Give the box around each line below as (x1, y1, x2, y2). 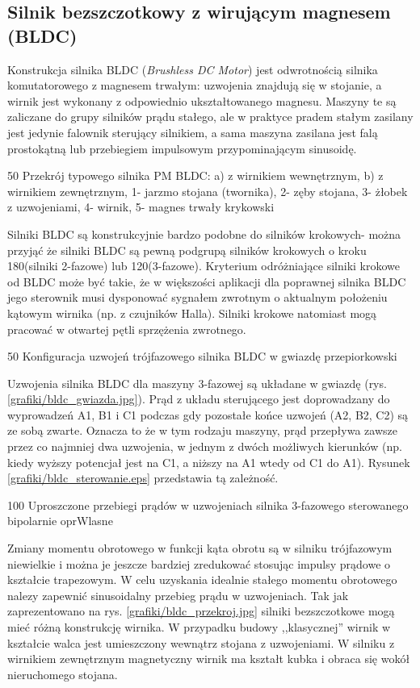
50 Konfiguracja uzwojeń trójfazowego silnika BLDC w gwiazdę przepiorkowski (7, 348, 397, 365)
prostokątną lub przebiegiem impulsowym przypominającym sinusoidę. (7, 140, 357, 156)
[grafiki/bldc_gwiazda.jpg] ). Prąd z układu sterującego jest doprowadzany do (7, 390, 390, 407)
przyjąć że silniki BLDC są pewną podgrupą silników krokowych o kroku (7, 241, 367, 258)
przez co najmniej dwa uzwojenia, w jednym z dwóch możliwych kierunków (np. (7, 438, 402, 455)
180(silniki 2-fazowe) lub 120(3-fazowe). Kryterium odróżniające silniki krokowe (7, 257, 401, 274)
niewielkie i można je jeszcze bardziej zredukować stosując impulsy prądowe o (7, 555, 391, 572)
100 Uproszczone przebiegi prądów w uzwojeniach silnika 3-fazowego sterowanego (7, 496, 409, 513)
